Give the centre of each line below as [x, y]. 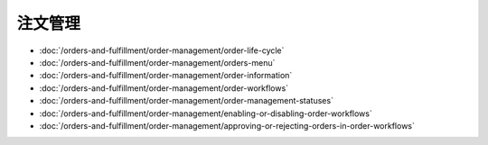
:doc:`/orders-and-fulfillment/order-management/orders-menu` [157, 62]
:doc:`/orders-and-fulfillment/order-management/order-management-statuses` [187, 101]
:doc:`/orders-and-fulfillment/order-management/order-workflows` [164, 88]
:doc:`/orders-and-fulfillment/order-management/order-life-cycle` [162, 50]
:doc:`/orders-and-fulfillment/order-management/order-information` [166, 76]
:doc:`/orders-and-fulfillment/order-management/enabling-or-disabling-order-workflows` [206, 113]
